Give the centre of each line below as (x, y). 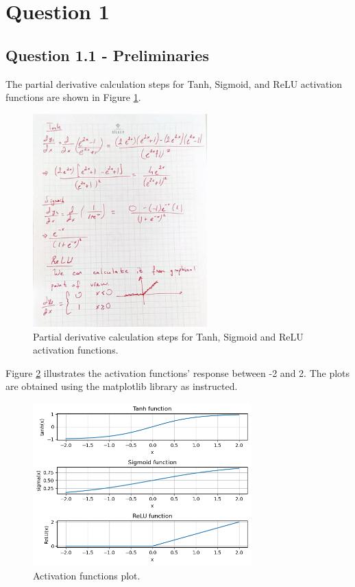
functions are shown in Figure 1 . (73, 97)
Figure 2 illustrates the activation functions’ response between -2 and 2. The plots (178, 372)
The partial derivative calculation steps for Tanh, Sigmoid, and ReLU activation (174, 83)
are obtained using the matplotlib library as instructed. (122, 386)
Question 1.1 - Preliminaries (107, 55)
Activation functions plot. (87, 575)
